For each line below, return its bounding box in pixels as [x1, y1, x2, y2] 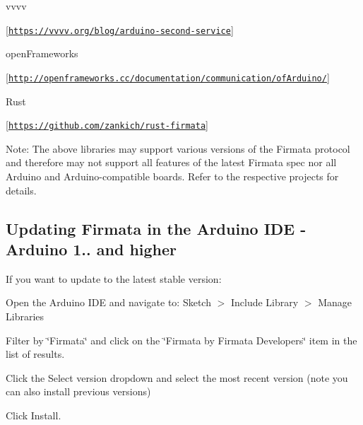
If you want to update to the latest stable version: [6, 271, 222, 286]
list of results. [6, 347, 65, 361]
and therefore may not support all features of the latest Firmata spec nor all [6, 155, 337, 170]
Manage [318, 295, 352, 310]
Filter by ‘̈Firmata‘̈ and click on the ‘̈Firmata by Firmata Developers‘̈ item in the [6, 332, 357, 347]
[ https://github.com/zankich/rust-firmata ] [6, 117, 209, 132]
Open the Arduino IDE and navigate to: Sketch [6, 295, 211, 310]
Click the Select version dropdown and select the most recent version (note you [6, 370, 348, 385]
